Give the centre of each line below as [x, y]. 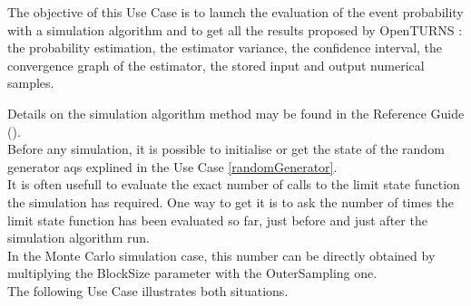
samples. [31, 83]
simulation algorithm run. [78, 238]
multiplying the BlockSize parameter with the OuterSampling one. [192, 273]
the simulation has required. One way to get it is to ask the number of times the [231, 201]
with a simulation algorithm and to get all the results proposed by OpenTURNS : [235, 29]
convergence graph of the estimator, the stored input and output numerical [216, 65]
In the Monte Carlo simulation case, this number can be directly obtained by [221, 255]
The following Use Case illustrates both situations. [148, 290]
